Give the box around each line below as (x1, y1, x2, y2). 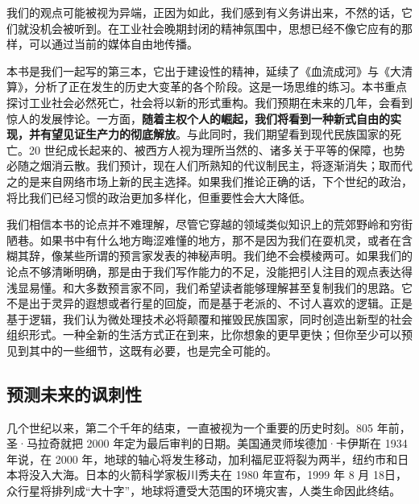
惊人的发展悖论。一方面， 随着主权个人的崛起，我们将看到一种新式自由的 (6, 109, 390, 126)
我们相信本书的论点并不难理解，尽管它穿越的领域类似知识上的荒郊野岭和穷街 (6, 216, 413, 233)
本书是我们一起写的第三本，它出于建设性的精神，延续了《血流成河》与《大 (6, 62, 401, 79)
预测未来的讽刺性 (6, 381, 142, 406)
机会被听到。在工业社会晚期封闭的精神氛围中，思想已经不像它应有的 (39, 19, 401, 36)
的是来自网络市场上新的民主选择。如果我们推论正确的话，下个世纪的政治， (17, 172, 413, 189)
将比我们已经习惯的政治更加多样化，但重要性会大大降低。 (6, 188, 311, 205)
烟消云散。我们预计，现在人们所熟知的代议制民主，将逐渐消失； (39, 157, 379, 174)
